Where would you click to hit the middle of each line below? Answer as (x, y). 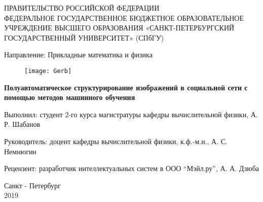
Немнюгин (20, 151)
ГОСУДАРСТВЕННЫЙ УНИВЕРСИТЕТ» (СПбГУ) (84, 37)
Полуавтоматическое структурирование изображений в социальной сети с (126, 87)
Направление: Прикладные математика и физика (78, 55)
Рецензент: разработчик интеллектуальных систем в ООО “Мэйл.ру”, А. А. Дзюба (132, 168)
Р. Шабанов (22, 124)
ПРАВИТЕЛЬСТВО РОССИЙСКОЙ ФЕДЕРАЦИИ (82, 8)
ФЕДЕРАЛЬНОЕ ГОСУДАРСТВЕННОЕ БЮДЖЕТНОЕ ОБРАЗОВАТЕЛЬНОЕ (124, 18)
